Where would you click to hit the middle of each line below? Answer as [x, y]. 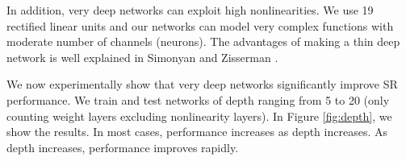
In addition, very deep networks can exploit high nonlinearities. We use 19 [190, 10]
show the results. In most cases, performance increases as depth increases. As [197, 132]
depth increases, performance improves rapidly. [123, 147]
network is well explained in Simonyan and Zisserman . [142, 57]
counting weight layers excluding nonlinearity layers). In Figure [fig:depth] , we [199, 116]
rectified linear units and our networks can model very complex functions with [200, 25]
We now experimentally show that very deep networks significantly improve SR [202, 84]
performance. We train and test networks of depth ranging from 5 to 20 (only [198, 99]
